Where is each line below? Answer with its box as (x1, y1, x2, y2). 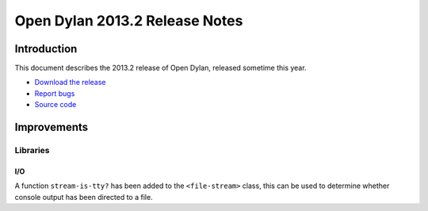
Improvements (14, 121, 89, 134)
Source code (34, 100, 77, 109)
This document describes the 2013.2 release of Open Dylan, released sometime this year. (14, 63, 307, 73)
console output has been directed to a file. (14, 192, 154, 201)
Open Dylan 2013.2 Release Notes (14, 12, 243, 29)
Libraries (14, 145, 51, 156)
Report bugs (34, 88, 75, 98)
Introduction (14, 42, 78, 56)
